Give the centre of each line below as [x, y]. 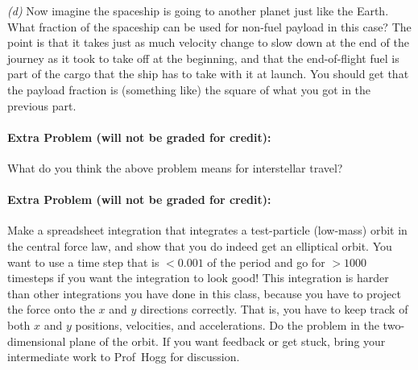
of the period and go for [266, 262]
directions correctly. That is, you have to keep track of [274, 309]
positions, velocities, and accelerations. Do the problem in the [227, 324]
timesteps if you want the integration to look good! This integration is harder [198, 278]
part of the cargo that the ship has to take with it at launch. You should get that [208, 74]
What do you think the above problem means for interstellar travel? [175, 167]
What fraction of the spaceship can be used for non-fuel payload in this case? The [209, 26]
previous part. [42, 105]
